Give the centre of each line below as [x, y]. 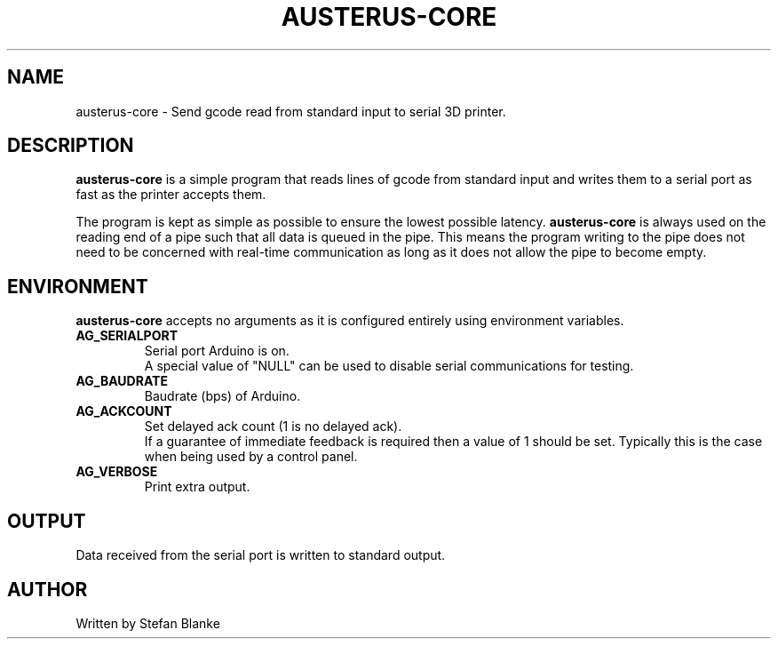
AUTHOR [48, 589]
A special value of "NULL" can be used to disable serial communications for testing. [389, 366]
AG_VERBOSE [117, 472]
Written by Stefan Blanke [148, 623]
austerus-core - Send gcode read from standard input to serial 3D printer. [291, 111]
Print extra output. [197, 487]
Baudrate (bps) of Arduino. [222, 396]
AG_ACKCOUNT [124, 411]
